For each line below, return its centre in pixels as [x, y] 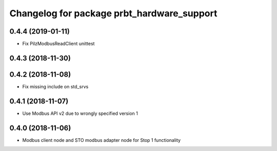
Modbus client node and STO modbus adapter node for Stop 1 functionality [102, 140]
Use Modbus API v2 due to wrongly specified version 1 [80, 113]
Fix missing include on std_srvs [55, 86]
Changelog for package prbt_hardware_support [113, 13]
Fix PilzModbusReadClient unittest [58, 44]
